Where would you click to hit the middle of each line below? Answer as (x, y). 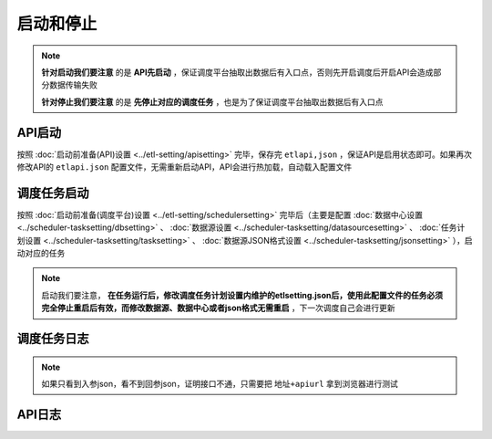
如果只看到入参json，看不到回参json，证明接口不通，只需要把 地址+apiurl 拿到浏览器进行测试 (220, 384)
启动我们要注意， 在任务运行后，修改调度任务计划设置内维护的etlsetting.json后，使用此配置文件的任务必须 (242, 295)
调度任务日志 (53, 339)
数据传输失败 (73, 85)
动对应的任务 (41, 253)
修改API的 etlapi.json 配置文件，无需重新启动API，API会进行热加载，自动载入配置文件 (184, 167)
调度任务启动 (53, 193)
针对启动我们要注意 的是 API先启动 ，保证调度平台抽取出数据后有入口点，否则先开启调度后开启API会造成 (237, 72)
